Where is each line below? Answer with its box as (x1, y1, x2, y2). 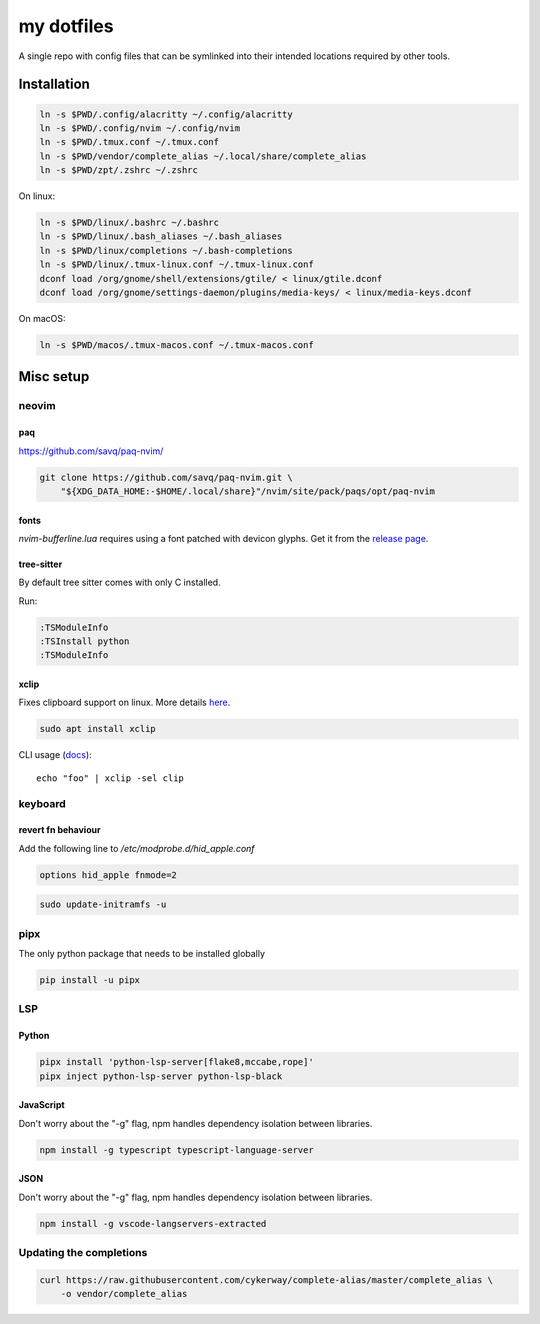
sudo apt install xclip (39, 723, 157, 735)
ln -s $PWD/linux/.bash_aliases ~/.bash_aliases (39, 231, 283, 242)
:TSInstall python (39, 636, 130, 647)
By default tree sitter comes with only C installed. (18, 576, 221, 589)
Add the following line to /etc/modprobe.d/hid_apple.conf (18, 842, 255, 854)
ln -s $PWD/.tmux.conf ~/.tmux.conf (39, 136, 220, 148)
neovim (18, 399, 56, 413)
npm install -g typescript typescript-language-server (39, 1144, 314, 1155)
